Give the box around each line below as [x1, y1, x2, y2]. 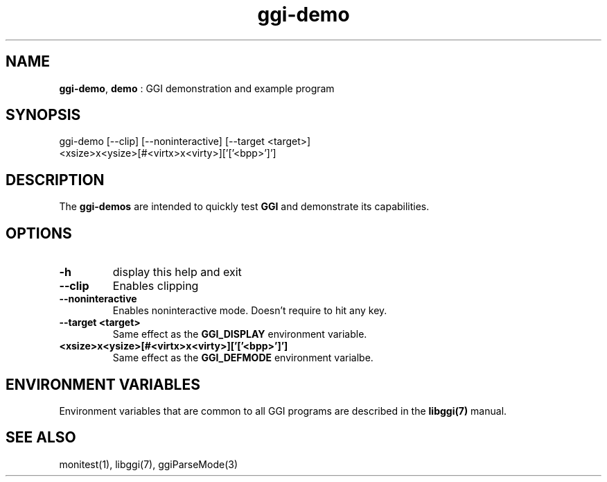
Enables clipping [112, 279, 199, 293]
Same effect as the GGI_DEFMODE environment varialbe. [112, 352, 373, 364]
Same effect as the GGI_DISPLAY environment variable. [112, 328, 367, 341]
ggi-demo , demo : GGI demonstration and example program [59, 82, 335, 94]
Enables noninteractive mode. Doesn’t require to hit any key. [112, 304, 387, 317]
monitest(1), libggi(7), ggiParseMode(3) [59, 458, 238, 470]
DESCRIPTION [6, 171, 105, 189]
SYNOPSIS [6, 106, 81, 124]
